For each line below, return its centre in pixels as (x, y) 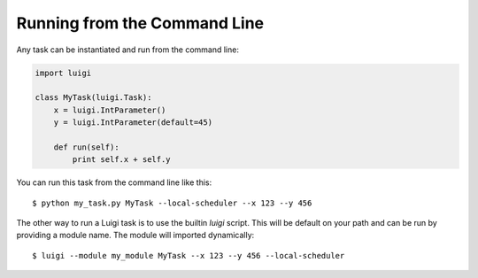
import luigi (63, 73)
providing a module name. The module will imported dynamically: (135, 236)
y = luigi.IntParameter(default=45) (133, 123)
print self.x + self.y (122, 160)
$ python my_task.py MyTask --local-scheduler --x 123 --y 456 (172, 203)
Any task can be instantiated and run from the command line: (127, 50)
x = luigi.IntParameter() (110, 110)
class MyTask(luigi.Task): (93, 98)
